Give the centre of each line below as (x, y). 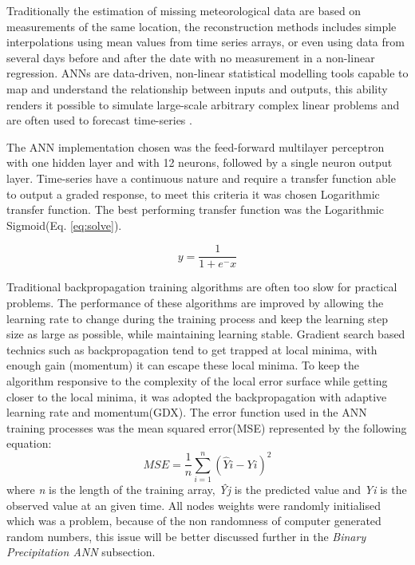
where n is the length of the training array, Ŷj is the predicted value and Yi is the (207, 490)
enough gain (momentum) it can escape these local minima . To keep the (183, 365)
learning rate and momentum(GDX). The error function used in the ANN (187, 412)
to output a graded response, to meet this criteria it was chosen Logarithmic (193, 194)
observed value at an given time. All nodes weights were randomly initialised (194, 505)
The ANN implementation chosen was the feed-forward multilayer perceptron (196, 146)
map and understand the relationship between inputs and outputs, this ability (197, 88)
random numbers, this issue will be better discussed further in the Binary (186, 536)
